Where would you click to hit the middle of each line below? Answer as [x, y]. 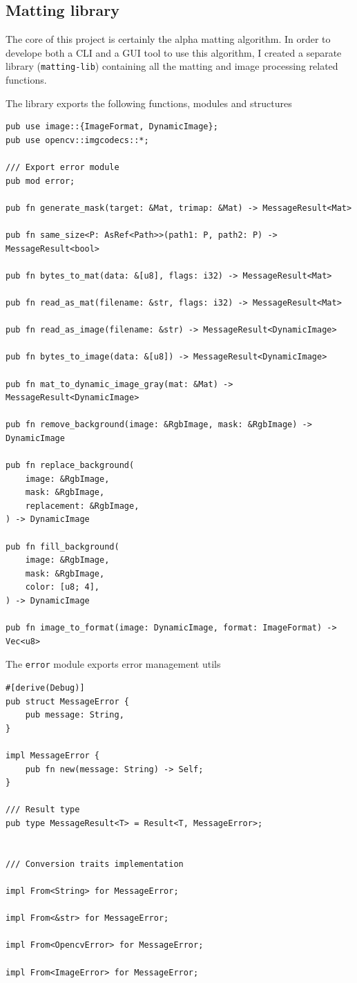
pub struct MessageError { [67, 701]
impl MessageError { [53, 756]
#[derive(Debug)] [45, 688]
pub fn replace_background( [70, 466]
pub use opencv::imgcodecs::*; [77, 140]
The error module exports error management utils [113, 664]
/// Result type [43, 810]
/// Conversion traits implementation [95, 864]
